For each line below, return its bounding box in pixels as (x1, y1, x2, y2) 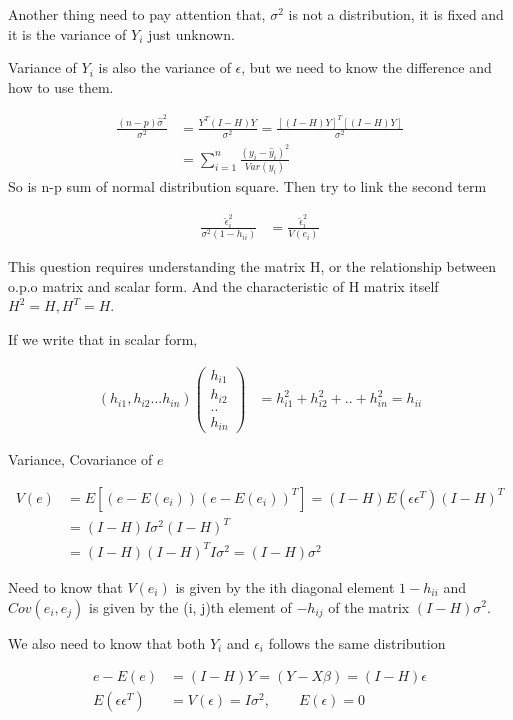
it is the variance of (8, 23, 127, 44)
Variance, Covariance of (8, 449, 153, 470)
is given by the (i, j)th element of (89, 596, 292, 617)
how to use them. (8, 76, 114, 97)
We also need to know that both (8, 632, 206, 653)
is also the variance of (98, 57, 231, 78)
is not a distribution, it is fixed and (288, 4, 504, 24)
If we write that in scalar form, (8, 329, 198, 350)
